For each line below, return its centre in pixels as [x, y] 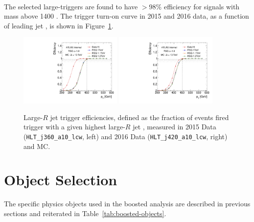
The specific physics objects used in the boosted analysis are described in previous [127, 204]
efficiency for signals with [202, 6]
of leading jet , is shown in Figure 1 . [59, 25]
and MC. [37, 146]
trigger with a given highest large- [74, 127]
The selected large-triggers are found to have [71, 6]
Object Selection [61, 180]
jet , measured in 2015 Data [174, 127]
